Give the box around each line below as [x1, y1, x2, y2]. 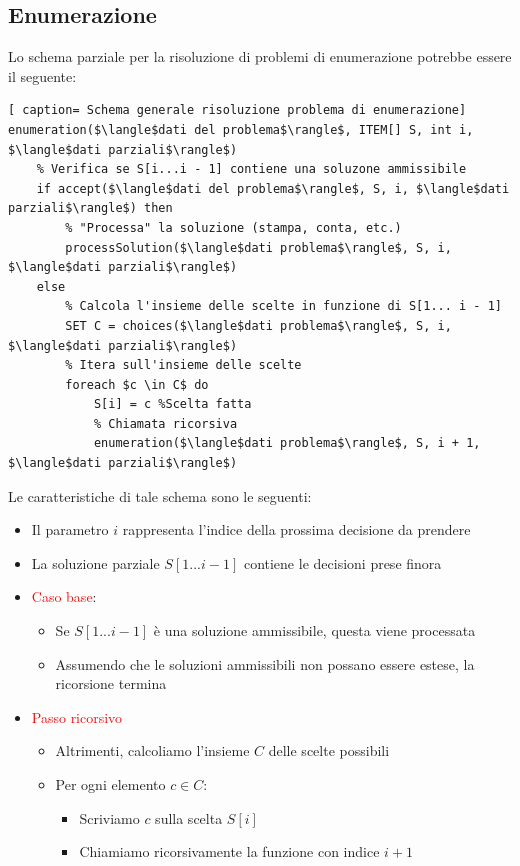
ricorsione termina [55, 673, 167, 694]
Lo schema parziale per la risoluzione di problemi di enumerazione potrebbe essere [8, 46, 512, 67]
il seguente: [8, 65, 77, 86]
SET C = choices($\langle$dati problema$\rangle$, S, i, [65, 318, 452, 333]
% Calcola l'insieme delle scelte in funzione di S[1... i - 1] [65, 299, 502, 314]
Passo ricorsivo [31, 706, 123, 727]
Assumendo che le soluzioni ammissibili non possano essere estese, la [55, 653, 475, 674]
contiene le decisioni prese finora [243, 552, 442, 573]
